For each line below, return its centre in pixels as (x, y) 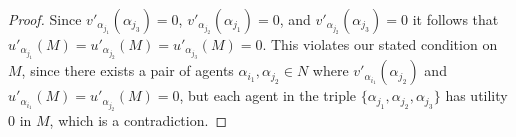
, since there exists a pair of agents (127, 70)
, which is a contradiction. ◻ (138, 119)
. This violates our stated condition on (380, 44)
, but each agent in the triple (268, 95)
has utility (476, 95)
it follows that (455, 19)
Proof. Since (45, 19)
